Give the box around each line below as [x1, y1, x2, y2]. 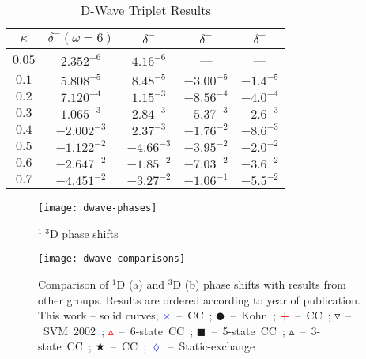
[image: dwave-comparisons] [38, 253, 186, 265]
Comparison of [38, 275, 109, 292]
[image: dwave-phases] [38, 202, 157, 214]
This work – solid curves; [38, 307, 159, 323]
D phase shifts [49, 225, 119, 241]
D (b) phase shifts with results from [172, 275, 346, 292]
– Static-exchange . [168, 338, 264, 354]
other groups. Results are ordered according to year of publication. [38, 291, 360, 308]
